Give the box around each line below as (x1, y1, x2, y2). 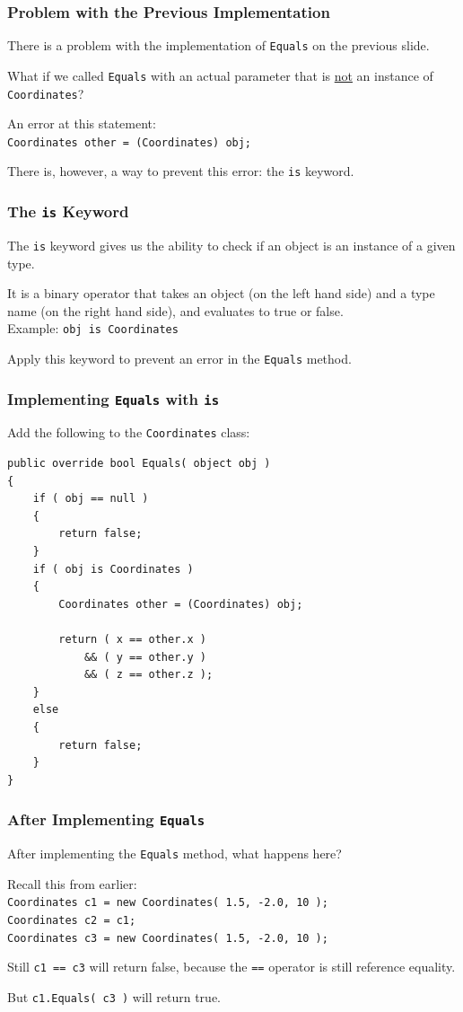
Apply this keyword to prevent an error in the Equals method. (7, 348, 352, 367)
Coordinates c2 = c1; (7, 914, 136, 928)
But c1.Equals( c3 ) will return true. (7, 988, 222, 1006)
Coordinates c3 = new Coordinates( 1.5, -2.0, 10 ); (7, 931, 328, 945)
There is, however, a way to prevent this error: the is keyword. (7, 162, 354, 180)
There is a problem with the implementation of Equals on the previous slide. (7, 36, 430, 55)
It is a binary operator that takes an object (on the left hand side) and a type (7, 284, 435, 303)
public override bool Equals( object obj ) (7, 457, 271, 471)
